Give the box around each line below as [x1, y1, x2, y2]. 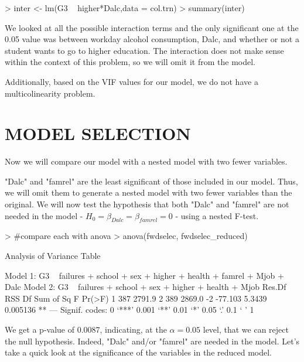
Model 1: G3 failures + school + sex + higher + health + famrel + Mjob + [5, 269, 284, 281]
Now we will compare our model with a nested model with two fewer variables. [5, 155, 288, 168]
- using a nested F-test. [175, 209, 259, 221]
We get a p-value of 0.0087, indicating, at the [5, 323, 167, 336]
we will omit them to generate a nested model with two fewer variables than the [5, 186, 292, 199]
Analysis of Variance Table [5, 250, 101, 262]
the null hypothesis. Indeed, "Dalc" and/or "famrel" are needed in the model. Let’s [5, 334, 300, 347]
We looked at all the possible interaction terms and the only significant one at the [5, 21, 299, 33]
